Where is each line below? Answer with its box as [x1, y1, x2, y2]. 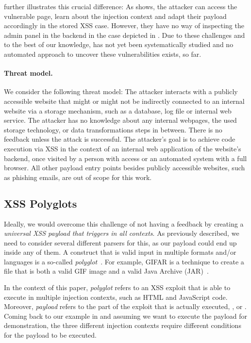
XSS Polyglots [4, 196, 77, 211]
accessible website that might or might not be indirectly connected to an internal [4, 96, 245, 106]
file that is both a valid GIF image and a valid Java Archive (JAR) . [4, 266, 209, 276]
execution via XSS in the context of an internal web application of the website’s [4, 143, 241, 153]
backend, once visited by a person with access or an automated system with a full [4, 153, 247, 163]
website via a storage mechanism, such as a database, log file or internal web [4, 105, 232, 115]
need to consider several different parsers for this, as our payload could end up [4, 237, 237, 247]
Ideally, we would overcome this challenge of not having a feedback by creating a [4, 218, 244, 229]
